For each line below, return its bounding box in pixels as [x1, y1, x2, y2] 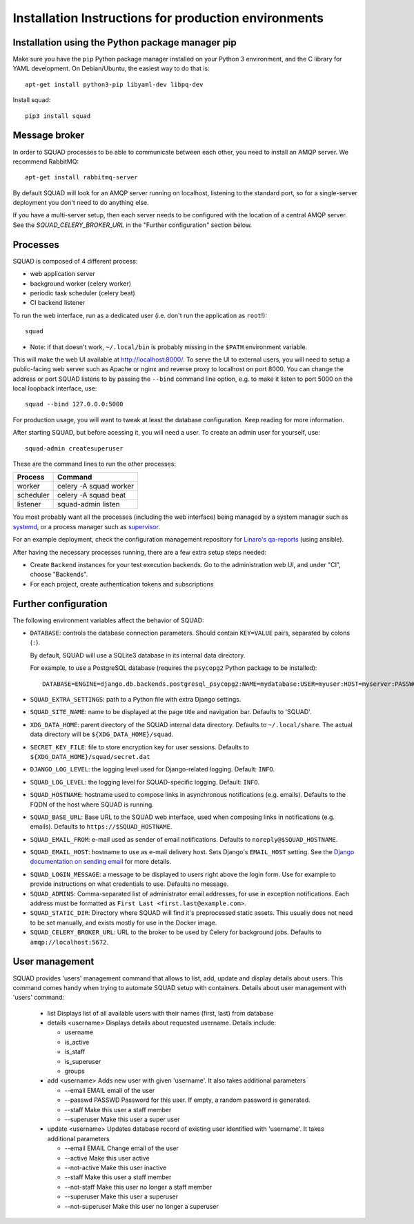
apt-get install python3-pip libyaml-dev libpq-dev [25, 80, 204, 88]
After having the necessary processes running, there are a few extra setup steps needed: [12, 548, 267, 556]
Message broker [12, 130, 85, 141]
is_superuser [64, 1057, 101, 1065]
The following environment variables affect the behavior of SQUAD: [12, 616, 204, 624]
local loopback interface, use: [12, 384, 97, 393]
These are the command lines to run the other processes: [12, 460, 176, 468]
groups [64, 1067, 86, 1076]
